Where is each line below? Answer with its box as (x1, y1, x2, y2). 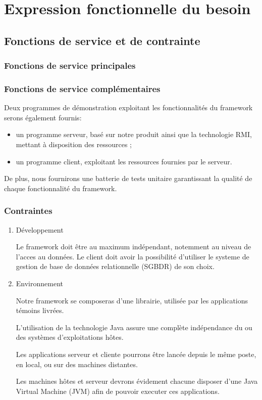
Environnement (16, 278, 63, 288)
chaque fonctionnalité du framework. (4, 183, 117, 193)
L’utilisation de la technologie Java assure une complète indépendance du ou (16, 322, 252, 332)
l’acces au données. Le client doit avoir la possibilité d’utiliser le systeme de (16, 251, 249, 261)
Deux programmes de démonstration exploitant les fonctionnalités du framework (4, 102, 253, 113)
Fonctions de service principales (4, 59, 136, 72)
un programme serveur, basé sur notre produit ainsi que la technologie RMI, (16, 129, 252, 140)
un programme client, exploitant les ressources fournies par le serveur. (16, 156, 232, 166)
